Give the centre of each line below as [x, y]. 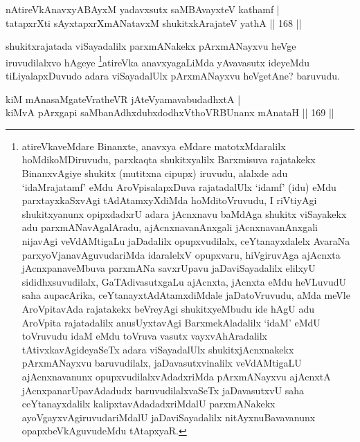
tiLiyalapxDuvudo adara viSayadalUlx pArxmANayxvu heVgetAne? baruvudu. [173, 76]
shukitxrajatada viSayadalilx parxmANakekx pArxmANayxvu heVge [151, 46]
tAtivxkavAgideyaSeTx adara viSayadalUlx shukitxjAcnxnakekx [158, 349]
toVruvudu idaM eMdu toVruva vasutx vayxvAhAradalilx [144, 336]
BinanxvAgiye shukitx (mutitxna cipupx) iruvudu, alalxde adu [155, 173]
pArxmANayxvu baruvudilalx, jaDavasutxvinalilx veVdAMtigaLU [162, 363]
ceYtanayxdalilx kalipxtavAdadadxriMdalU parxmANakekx [148, 404]
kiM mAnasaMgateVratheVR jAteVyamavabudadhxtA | [123, 99]
